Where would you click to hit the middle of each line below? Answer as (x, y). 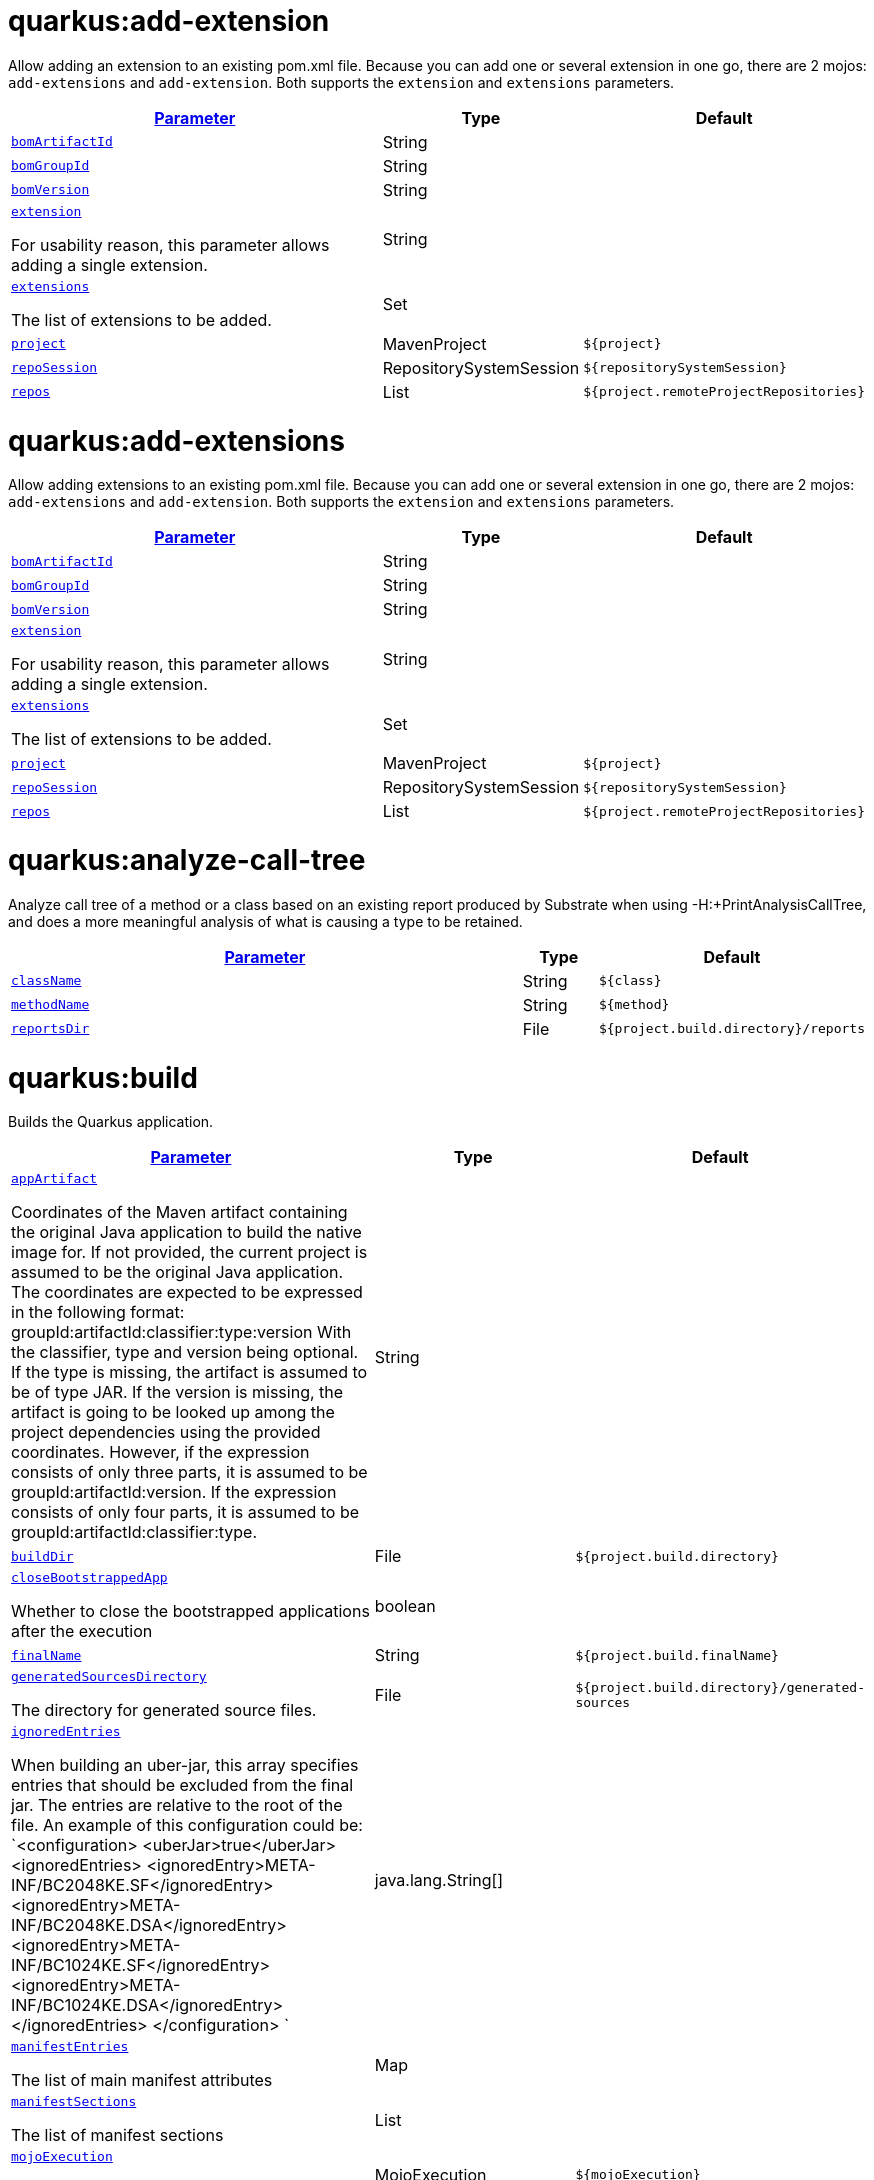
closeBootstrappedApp (89, 1578)
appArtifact (54, 1179)
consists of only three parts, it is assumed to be (189, 1472)
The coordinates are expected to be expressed (187, 1292)
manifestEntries (70, 2047)
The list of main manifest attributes (142, 2080)
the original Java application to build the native (186, 1232)
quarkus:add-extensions (176, 440)
